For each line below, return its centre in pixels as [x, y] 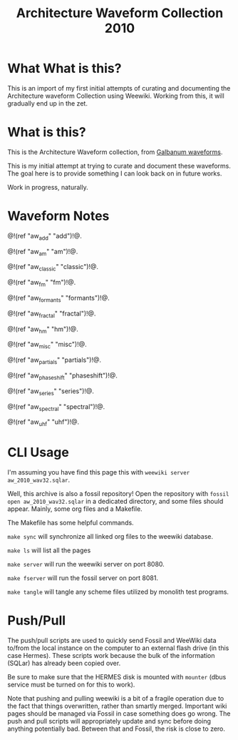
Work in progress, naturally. [48, 187]
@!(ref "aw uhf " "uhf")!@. [43, 423]
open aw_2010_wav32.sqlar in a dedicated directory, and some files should [115, 502]
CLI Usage [38, 453]
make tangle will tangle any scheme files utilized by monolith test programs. [118, 592]
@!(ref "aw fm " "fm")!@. [42, 283]
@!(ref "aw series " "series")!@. [51, 392]
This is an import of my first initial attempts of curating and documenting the [119, 88]
